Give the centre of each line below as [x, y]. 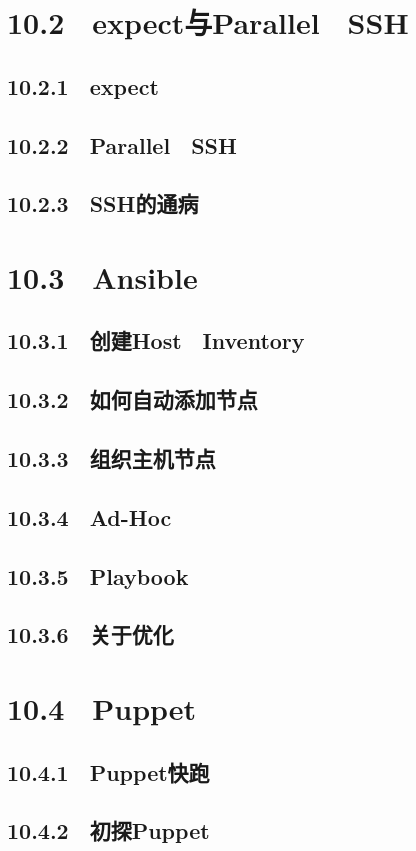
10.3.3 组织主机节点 [111, 458]
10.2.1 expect [83, 85]
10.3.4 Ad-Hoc [89, 516]
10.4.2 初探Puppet [108, 830]
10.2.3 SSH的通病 [103, 203]
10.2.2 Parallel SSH [122, 144]
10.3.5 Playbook [98, 575]
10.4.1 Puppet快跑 [108, 771]
